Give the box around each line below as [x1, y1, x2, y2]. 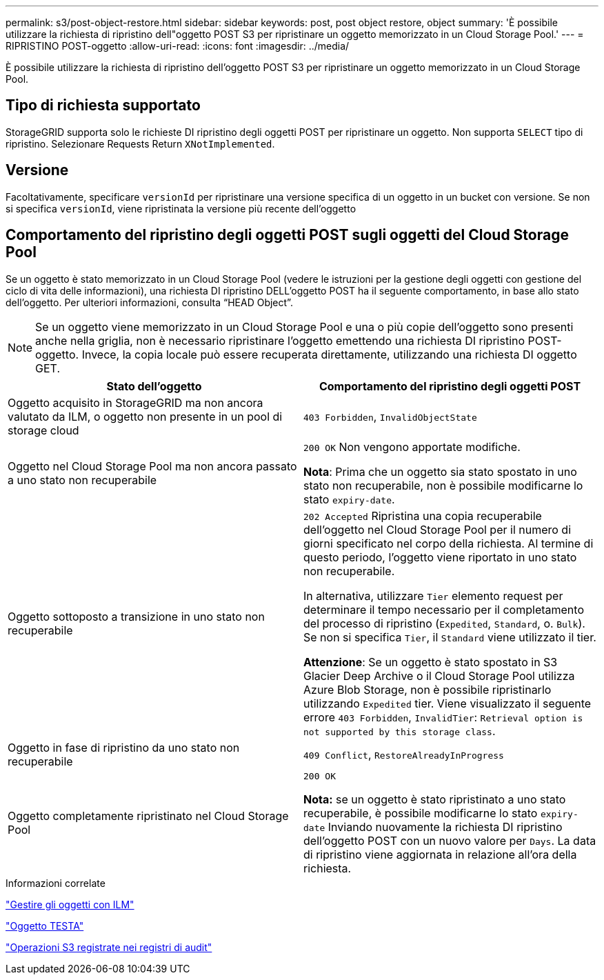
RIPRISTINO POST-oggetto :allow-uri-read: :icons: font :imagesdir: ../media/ [6, 40, 350, 52]
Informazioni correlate [6, 877, 105, 889]
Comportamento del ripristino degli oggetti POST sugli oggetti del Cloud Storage [6, 226, 569, 244]
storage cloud [8, 423, 79, 437]
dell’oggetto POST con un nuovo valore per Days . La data [303, 833, 596, 848]
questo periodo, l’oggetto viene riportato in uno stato [303, 550, 577, 564]
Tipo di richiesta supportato [6, 97, 201, 114]
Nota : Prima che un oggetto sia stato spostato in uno [303, 464, 577, 479]
